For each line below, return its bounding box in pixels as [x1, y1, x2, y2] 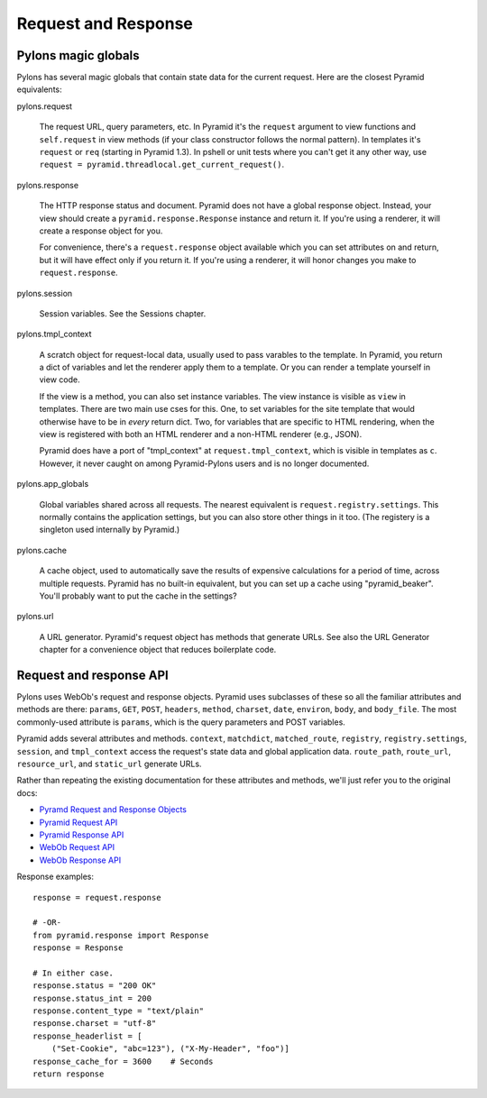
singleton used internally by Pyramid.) [39, 524, 180, 535]
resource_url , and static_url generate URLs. [16, 758, 202, 769]
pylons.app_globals [16, 479, 89, 490]
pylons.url [16, 611, 54, 622]
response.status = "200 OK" [32, 981, 157, 991]
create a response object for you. [39, 225, 163, 236]
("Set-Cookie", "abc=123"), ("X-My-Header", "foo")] [51, 1044, 290, 1054]
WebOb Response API [39, 855, 122, 865]
